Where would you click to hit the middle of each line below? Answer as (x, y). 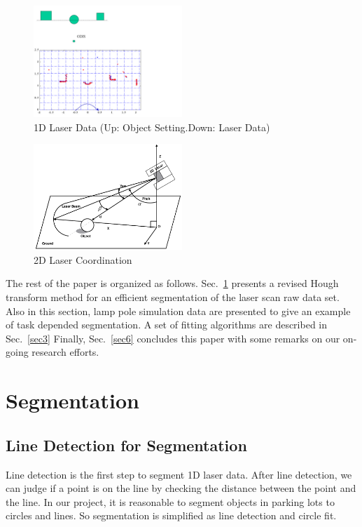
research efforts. (65, 352)
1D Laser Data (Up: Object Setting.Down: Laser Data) (152, 127)
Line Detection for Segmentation (126, 445)
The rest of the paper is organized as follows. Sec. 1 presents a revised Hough (172, 283)
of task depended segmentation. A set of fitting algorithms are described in (167, 325)
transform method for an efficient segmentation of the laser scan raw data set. (173, 297)
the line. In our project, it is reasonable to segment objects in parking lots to (170, 501)
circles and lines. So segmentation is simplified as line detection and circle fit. (171, 515)
